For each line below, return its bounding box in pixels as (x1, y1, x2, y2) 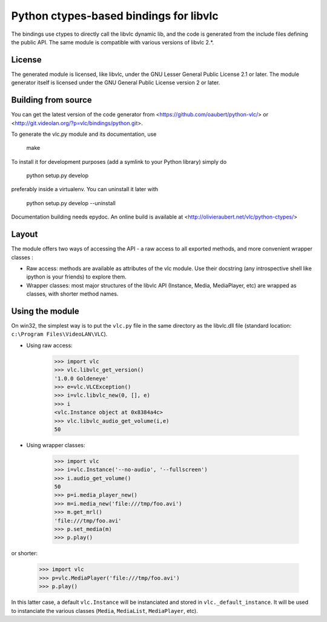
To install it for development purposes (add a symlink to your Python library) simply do (11, 158, 227, 165)
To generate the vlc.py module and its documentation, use (11, 130, 157, 138)
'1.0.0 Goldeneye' (54, 375, 109, 382)
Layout (11, 229, 38, 240)
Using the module (11, 306, 79, 316)
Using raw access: (26, 342, 73, 349)
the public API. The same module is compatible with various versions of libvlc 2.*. (11, 38, 214, 46)
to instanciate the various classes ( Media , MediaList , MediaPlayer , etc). (11, 607, 198, 614)
